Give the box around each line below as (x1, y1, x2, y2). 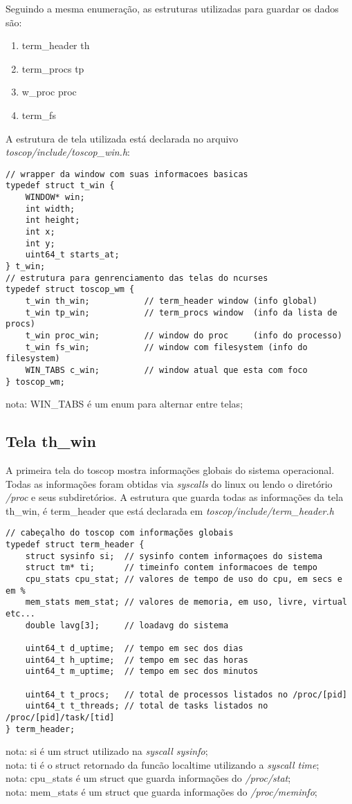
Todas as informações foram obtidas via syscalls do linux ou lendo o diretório (6, 476, 333, 491)
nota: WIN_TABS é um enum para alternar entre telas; (6, 396, 243, 411)
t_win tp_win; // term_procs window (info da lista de (25, 307, 337, 318)
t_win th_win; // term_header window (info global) (25, 295, 318, 306)
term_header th (21, 38, 90, 53)
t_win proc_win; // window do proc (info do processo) (25, 330, 342, 340)
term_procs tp (21, 61, 84, 75)
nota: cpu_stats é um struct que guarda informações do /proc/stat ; (6, 771, 291, 785)
